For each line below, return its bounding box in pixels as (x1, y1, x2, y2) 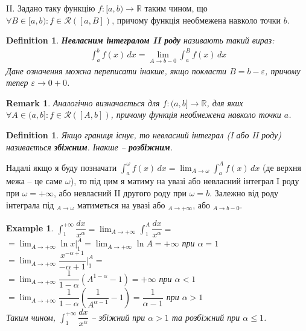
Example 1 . (6, 222, 54, 234)
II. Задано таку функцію (6, 2, 95, 14)
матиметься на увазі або (77, 198, 165, 211)
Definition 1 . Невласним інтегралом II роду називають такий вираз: (6, 34, 275, 47)
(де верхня (262, 161, 302, 173)
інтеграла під (6, 198, 54, 211)
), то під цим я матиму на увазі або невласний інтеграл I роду (70, 175, 299, 187)
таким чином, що (144, 2, 208, 14)
